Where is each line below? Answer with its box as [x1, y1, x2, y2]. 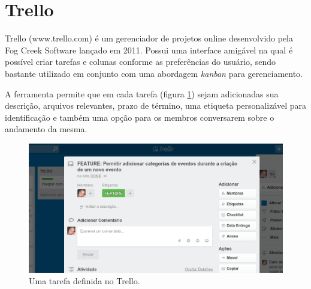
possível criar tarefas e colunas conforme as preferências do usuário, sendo [5, 55, 276, 68]
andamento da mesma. [5, 123, 87, 135]
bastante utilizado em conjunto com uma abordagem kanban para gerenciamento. [5, 67, 303, 79]
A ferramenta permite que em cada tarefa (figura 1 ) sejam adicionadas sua [5, 87, 279, 100]
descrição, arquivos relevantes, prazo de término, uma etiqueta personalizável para [5, 99, 307, 112]
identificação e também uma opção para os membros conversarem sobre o [5, 111, 274, 123]
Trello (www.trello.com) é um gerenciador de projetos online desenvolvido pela [5, 32, 294, 44]
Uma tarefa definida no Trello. [29, 275, 140, 287]
